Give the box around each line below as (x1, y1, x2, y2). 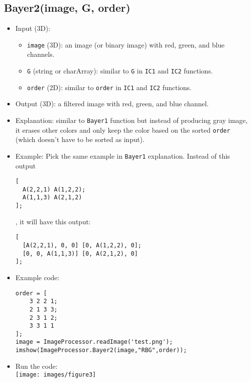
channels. (27, 49, 55, 59)
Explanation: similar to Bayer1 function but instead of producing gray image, (15, 115, 248, 125)
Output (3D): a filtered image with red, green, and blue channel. (15, 98, 209, 109)
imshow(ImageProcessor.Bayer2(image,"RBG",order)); (15, 347, 187, 354)
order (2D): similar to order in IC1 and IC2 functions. (27, 82, 192, 92)
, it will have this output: (15, 216, 91, 226)
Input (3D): (15, 23, 50, 33)
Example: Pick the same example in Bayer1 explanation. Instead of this (15, 150, 230, 161)
